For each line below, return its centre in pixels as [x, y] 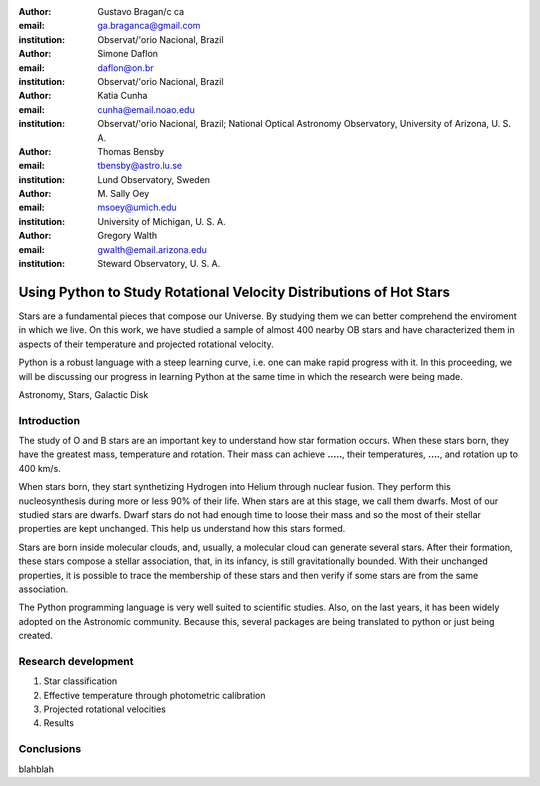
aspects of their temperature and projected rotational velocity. [146, 344]
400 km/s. [40, 468]
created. [36, 636]
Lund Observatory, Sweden [153, 179]
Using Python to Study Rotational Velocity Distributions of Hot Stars [234, 291]
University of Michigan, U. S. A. [162, 221]
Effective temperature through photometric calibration [154, 695]
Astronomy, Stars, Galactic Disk [83, 394]
